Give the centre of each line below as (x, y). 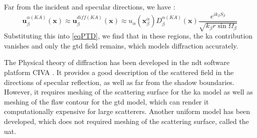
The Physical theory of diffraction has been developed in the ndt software (117, 62)
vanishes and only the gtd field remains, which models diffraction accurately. (121, 45)
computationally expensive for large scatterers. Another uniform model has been (127, 111)
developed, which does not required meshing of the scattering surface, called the (126, 121)
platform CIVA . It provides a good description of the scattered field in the (119, 72)
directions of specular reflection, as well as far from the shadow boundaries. (119, 82)
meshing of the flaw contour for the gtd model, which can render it (106, 101)
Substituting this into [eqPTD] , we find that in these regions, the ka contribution (128, 36)
